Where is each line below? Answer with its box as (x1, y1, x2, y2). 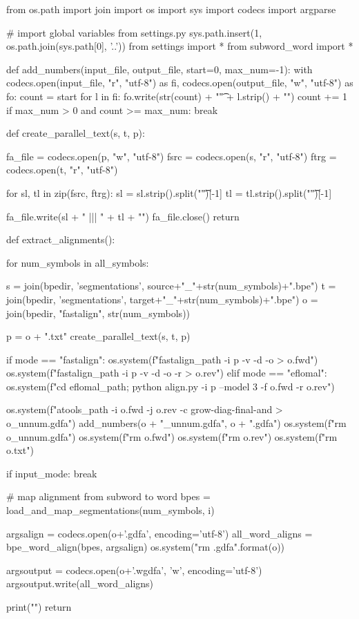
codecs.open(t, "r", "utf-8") (6, 162, 118, 177)
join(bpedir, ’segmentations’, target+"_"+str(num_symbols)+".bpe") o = (6, 292, 318, 306)
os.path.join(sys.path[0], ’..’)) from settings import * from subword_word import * (6, 39, 353, 53)
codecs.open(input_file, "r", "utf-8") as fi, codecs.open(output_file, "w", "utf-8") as (6, 75, 353, 90)
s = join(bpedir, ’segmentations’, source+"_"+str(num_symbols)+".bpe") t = (6, 278, 336, 293)
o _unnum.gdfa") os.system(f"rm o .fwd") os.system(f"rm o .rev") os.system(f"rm (6, 429, 338, 444)
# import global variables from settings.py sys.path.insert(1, (6, 25, 262, 39)
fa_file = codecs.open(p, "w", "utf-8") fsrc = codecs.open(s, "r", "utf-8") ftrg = (6, 149, 337, 163)
